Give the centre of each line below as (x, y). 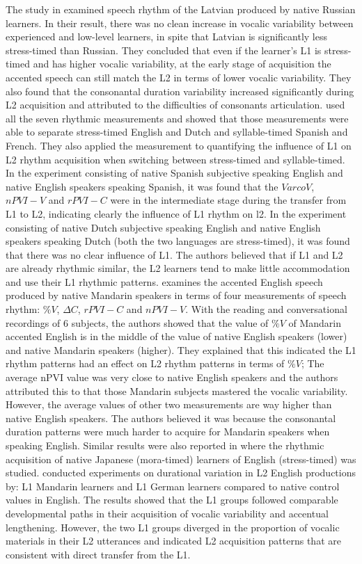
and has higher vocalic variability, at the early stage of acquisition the (182, 64)
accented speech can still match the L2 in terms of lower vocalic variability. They (179, 77)
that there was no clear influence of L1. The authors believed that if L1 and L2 (174, 254)
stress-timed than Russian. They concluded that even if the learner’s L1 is (164, 50)
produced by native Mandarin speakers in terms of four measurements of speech (176, 295)
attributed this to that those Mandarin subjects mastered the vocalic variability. (177, 390)
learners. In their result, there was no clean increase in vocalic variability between (180, 23)
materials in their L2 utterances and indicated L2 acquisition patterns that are (173, 541)
